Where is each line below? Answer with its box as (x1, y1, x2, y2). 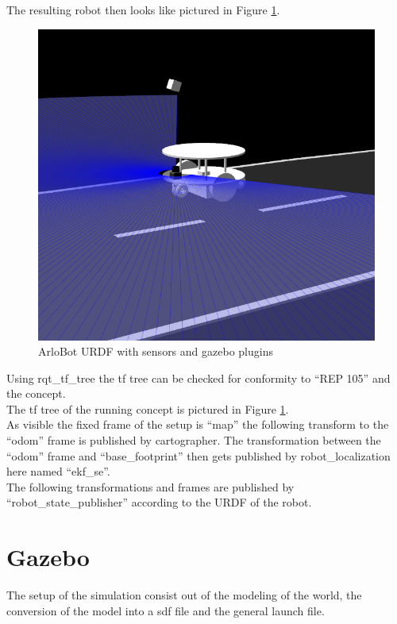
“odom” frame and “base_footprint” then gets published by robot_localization (6, 447, 391, 464)
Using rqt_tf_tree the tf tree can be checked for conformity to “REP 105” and (6, 369, 391, 386)
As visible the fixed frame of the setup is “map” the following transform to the (6, 416, 389, 433)
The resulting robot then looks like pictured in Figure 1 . (6, 2, 280, 17)
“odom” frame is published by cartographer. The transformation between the (6, 432, 381, 449)
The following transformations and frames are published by (6, 478, 295, 495)
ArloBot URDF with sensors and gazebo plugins (38, 343, 273, 360)
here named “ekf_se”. (6, 463, 110, 480)
